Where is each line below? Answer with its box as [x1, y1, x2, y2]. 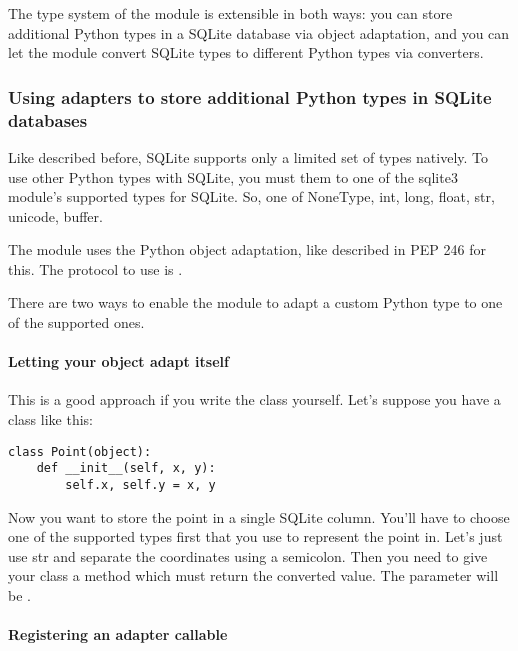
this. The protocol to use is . [8, 258, 183, 279]
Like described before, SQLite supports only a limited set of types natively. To [8, 146, 489, 167]
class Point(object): [8, 444, 152, 459]
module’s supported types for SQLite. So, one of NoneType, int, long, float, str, [8, 186, 495, 207]
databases [8, 107, 88, 132]
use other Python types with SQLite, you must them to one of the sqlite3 [8, 166, 458, 187]
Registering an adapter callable [8, 624, 228, 645]
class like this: [8, 409, 93, 430]
